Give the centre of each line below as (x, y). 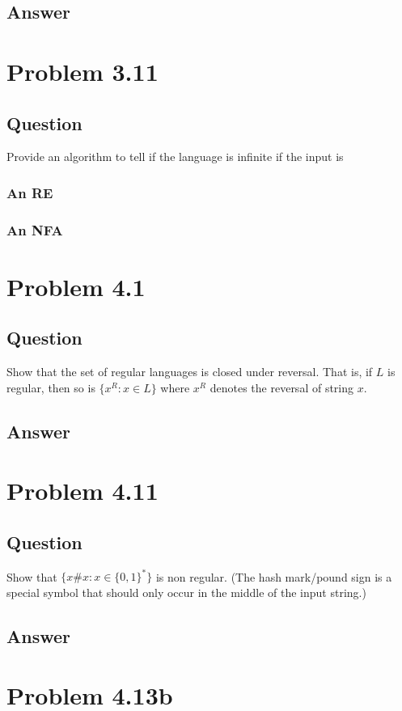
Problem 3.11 (83, 71)
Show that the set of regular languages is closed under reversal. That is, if (190, 372)
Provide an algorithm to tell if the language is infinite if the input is (175, 157)
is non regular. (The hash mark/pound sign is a (274, 576)
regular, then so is (51, 387)
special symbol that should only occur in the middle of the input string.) (186, 592)
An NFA (35, 229)
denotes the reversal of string (282, 387)
